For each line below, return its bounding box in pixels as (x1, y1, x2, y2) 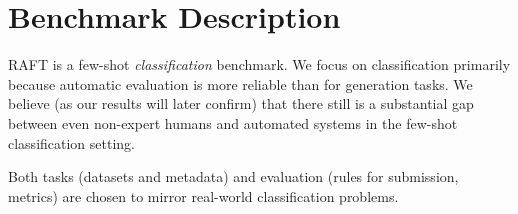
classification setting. (8, 132, 136, 153)
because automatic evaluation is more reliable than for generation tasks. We (8, 73, 473, 94)
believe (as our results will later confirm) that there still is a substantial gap (8, 93, 474, 114)
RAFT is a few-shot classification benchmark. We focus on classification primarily (8, 54, 511, 75)
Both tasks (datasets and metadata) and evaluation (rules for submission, (8, 166, 459, 187)
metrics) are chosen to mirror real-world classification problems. (8, 185, 399, 206)
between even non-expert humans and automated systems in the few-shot (8, 112, 458, 133)
